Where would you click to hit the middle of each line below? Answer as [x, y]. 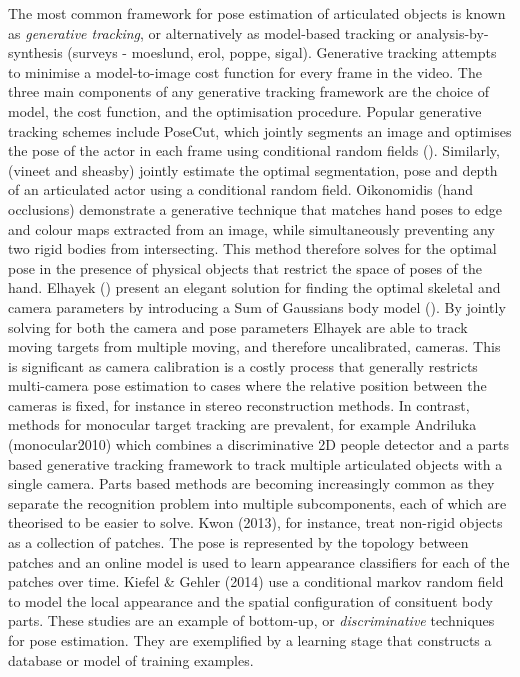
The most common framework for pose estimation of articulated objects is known [257, 13]
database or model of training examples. [131, 659]
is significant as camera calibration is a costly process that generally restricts [243, 365]
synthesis [35, 52]
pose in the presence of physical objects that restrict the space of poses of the [245, 267]
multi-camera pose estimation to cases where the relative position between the [247, 385]
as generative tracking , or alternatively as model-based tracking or [210, 32]
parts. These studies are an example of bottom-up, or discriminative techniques [251, 620]
